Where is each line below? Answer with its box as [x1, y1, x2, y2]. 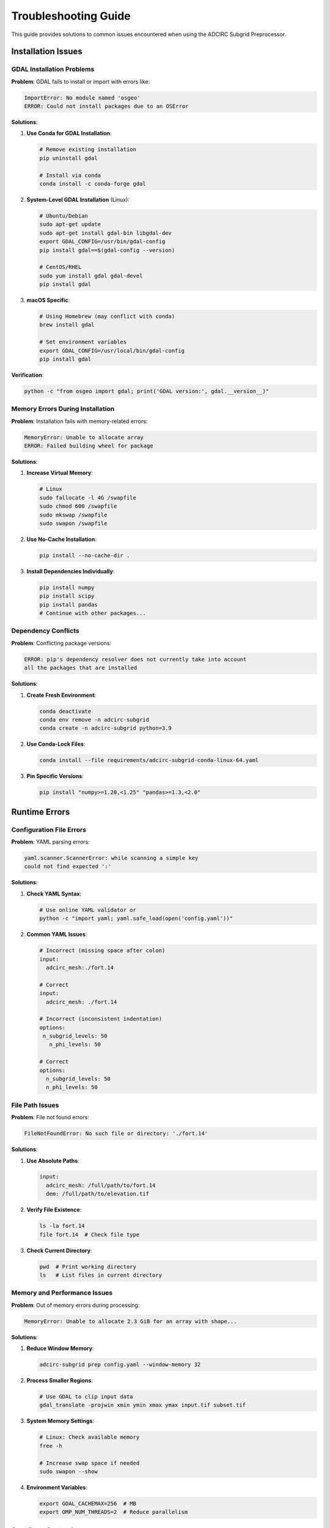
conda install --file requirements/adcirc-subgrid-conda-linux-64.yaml [39, 757, 259, 764]
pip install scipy [39, 593, 95, 600]
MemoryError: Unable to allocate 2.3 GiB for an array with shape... [24, 1318, 237, 1324]
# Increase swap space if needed [39, 1460, 140, 1466]
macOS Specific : [26, 296, 70, 304]
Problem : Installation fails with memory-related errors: [11, 417, 148, 425]
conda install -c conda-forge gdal [39, 180, 146, 187]
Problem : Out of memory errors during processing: [11, 1301, 140, 1309]
